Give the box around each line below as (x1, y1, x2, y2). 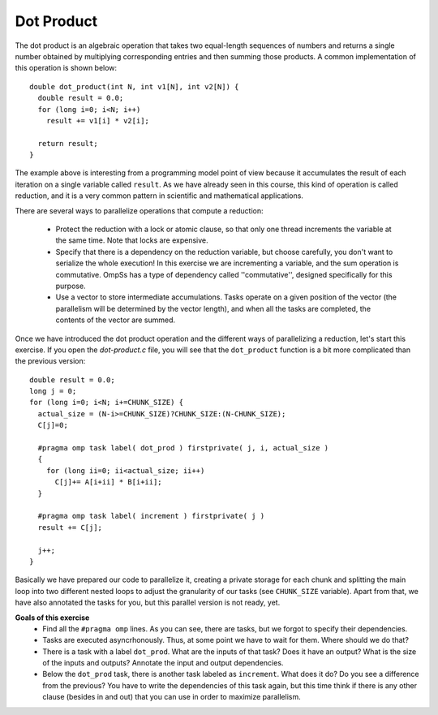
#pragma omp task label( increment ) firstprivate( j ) (37, 511, 265, 521)
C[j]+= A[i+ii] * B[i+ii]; (54, 477, 162, 487)
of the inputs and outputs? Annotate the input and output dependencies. (42, 658, 284, 668)
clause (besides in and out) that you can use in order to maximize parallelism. (42, 692, 301, 702)
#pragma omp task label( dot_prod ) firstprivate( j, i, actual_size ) (37, 443, 329, 453)
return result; (37, 139, 98, 148)
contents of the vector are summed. (55, 315, 176, 325)
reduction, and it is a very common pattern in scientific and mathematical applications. (15, 191, 304, 200)
